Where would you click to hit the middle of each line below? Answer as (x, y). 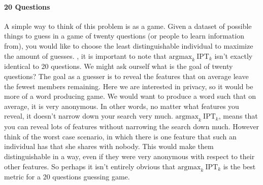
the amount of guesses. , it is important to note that (85, 55)
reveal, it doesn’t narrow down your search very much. (89, 116)
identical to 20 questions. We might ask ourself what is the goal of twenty (119, 66)
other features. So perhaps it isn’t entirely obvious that (90, 166)
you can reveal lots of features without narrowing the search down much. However (132, 126)
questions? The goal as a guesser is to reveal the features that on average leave (126, 76)
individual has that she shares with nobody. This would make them (109, 146)
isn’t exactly (234, 55)
